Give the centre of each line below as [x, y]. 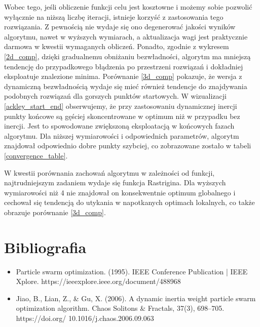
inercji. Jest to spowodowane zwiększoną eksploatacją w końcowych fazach [119, 126]
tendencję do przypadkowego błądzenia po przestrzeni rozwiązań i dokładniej [124, 66]
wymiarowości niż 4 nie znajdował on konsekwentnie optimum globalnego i [120, 192]
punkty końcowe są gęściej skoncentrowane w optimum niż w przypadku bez [122, 116]
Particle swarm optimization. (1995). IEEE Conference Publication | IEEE [132, 271]
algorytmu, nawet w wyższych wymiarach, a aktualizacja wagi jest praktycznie [126, 36]
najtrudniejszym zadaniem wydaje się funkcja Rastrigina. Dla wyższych [115, 182]
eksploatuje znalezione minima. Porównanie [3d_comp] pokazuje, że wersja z [123, 76]
